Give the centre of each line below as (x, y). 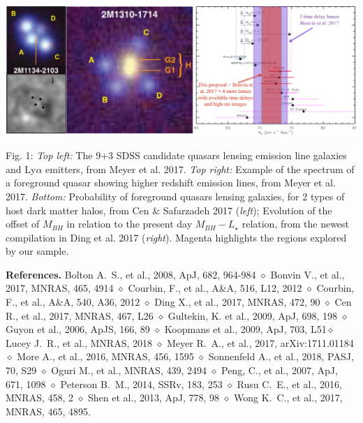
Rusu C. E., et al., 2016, (289, 384)
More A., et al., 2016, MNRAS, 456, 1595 (105, 356)
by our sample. (37, 251)
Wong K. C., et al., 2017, (288, 398)
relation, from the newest (296, 224)
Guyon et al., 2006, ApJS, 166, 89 (78, 329)
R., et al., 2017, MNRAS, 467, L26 (80, 315)
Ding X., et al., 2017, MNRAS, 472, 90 (237, 302)
